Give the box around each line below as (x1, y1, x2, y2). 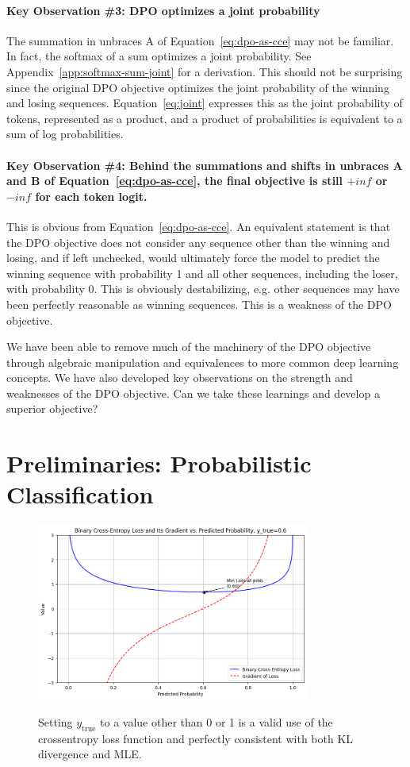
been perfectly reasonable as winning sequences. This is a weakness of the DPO (6, 295, 392, 312)
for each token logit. (35, 187, 148, 204)
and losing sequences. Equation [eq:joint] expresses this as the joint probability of (6, 94, 403, 111)
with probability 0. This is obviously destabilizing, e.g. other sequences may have (6, 280, 400, 297)
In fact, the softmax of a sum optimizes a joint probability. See (6, 48, 312, 64)
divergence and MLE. (38, 746, 142, 762)
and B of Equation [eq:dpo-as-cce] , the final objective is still (6, 172, 343, 189)
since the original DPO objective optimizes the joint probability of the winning (6, 79, 389, 95)
